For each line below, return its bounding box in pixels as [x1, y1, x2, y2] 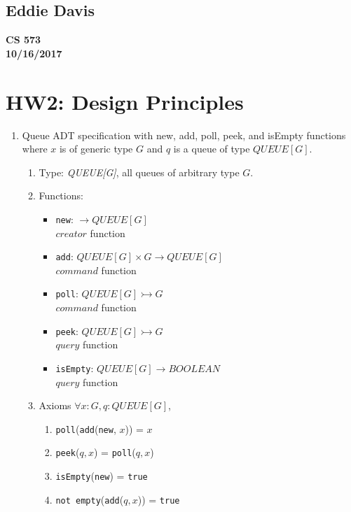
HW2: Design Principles [6, 87, 244, 115]
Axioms [39, 398, 71, 413]
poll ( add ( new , [55, 421, 116, 436]
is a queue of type [173, 141, 250, 156]
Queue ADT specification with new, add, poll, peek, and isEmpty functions [22, 127, 346, 142]
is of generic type [59, 141, 133, 156]
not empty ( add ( [55, 492, 124, 506]
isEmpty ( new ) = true [55, 469, 148, 483]
